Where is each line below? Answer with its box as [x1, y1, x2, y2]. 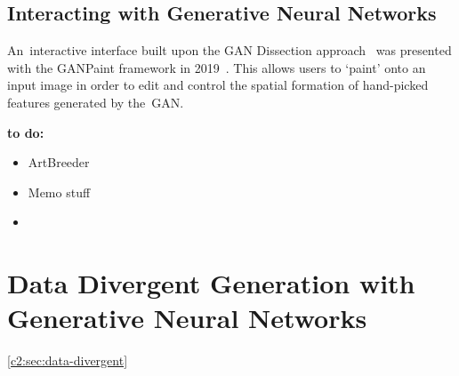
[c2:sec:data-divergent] [7, 351, 128, 370]
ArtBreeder [28, 153, 90, 172]
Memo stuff [28, 182, 91, 201]
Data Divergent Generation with [7, 265, 415, 301]
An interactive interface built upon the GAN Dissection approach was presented [7, 41, 452, 60]
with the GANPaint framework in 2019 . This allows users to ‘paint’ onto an [7, 58, 426, 76]
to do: [7, 123, 44, 141]
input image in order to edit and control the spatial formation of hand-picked [7, 76, 429, 94]
